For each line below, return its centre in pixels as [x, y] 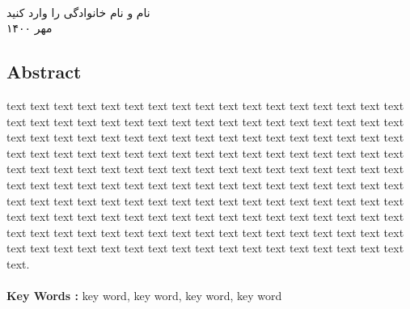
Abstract [44, 72]
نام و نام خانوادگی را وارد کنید [78, 12]
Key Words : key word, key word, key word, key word [144, 296]
